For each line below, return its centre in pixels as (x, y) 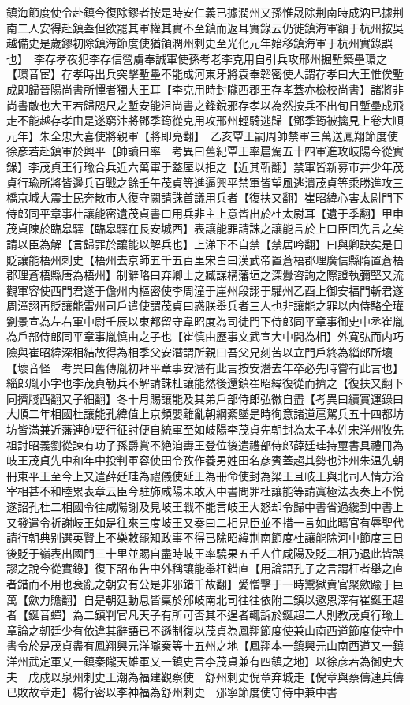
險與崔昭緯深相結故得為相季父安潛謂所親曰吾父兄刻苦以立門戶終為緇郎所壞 (199, 352)
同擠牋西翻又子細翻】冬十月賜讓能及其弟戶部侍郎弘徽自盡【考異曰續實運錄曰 (205, 398)
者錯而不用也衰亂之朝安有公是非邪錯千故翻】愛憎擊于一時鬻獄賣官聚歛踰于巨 (205, 583)
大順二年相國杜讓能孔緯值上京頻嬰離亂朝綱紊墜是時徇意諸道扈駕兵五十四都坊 (205, 414)
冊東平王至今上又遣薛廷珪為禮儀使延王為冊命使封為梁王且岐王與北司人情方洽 (205, 475)
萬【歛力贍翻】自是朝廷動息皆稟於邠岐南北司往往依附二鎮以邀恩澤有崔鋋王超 (205, 599)
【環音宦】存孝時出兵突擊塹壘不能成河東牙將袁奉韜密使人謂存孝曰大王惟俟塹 (205, 74)
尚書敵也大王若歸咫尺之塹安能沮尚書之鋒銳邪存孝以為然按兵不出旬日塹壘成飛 (205, 104)
